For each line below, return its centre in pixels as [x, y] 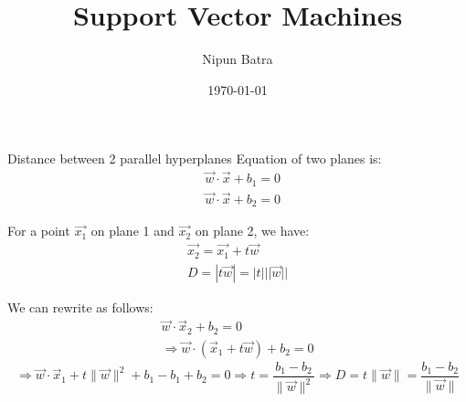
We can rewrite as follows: [80, 307]
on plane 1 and [132, 231]
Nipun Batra [238, 59]
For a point [39, 231]
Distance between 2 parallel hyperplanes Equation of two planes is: [195, 159]
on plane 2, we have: [252, 231]
